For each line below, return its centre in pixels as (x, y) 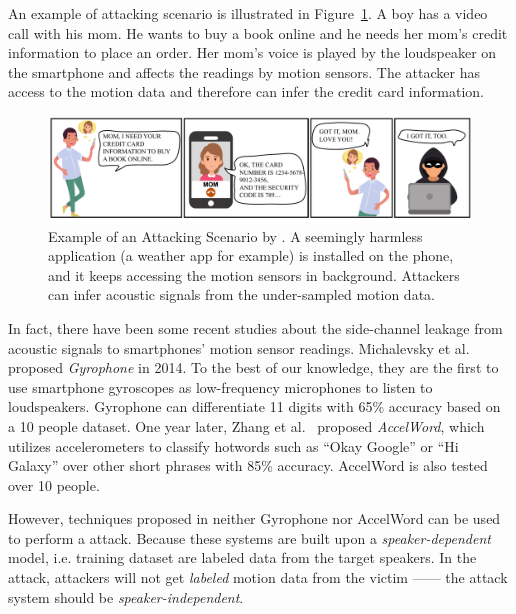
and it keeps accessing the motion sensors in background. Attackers (254, 274)
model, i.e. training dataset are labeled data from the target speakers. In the (242, 557)
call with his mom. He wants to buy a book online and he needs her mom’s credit (258, 32)
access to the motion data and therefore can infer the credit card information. (246, 91)
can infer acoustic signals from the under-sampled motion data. (241, 294)
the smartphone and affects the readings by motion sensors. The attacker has (244, 71)
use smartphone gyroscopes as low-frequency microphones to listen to (220, 386)
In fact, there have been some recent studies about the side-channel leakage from (255, 327)
